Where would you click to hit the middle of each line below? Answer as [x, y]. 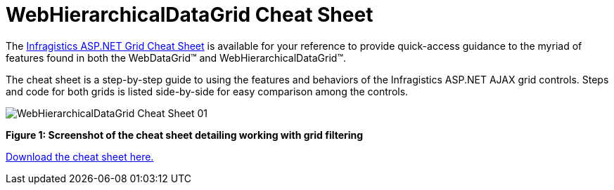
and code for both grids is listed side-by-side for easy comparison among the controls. [207, 91]
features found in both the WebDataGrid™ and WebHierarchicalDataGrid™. [176, 57]
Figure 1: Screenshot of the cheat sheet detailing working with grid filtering [185, 135]
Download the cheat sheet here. [80, 156]
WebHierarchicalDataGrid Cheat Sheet [190, 15]
